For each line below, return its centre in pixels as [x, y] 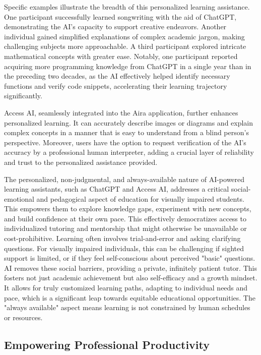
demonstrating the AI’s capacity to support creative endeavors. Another [115, 26]
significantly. [23, 96]
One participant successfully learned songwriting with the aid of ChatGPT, [120, 16]
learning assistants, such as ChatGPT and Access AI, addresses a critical [117, 189]
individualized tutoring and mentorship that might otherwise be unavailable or [125, 228]
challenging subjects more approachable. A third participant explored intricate [125, 46]
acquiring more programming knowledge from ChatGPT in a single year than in [128, 66]
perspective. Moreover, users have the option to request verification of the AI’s [125, 142]
